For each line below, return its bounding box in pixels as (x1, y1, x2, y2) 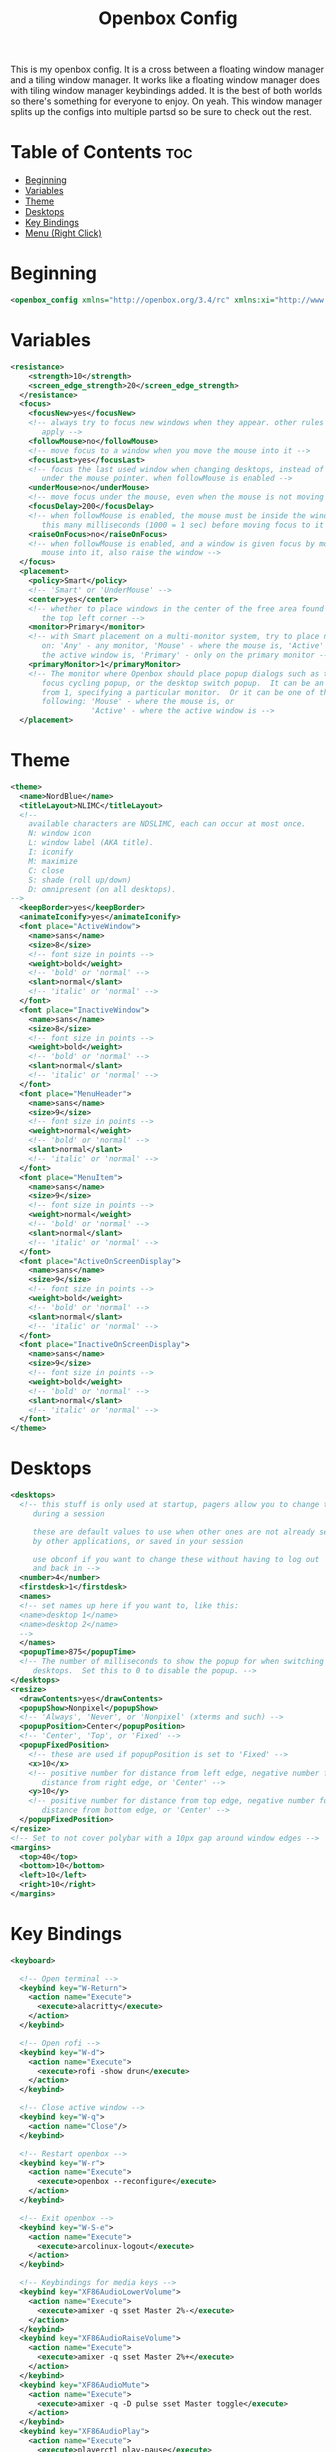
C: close (28, 865, 65, 876)
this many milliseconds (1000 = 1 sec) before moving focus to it (41, 520, 325, 530)
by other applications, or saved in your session (32, 1536, 244, 1546)
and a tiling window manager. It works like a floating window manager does (10, 74, 320, 86)
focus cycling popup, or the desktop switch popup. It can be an (41, 678, 325, 688)
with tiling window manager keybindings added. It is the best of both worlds (10, 85, 323, 97)
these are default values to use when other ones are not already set (32, 1527, 333, 1537)
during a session (32, 1508, 105, 1519)
